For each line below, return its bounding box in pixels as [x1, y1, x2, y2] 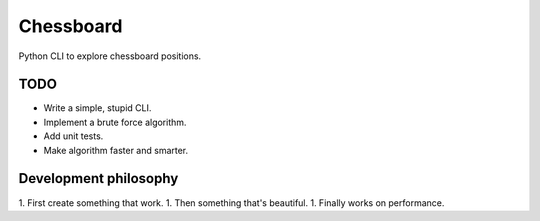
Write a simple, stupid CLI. [43, 102, 152, 114]
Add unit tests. [43, 130, 104, 142]
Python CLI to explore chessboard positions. [18, 50, 202, 62]
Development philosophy [18, 170, 179, 187]
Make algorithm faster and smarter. [43, 144, 189, 156]
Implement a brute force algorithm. [43, 116, 187, 128]
